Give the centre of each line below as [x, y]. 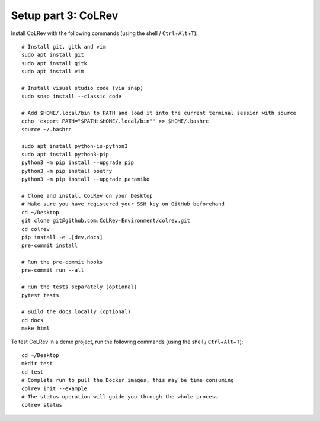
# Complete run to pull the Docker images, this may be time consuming [128, 380]
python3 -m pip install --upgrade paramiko [86, 179]
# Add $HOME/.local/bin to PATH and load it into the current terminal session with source [159, 113]
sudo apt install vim [53, 72]
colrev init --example [55, 388]
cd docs [33, 320]
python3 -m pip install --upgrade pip [78, 163]
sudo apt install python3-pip [65, 155]
